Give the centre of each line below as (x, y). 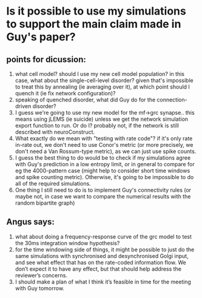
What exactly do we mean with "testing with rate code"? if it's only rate (104, 138)
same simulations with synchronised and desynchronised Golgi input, (102, 256)
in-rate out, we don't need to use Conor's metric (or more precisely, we (104, 145)
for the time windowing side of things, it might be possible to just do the (105, 249)
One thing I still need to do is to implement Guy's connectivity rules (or (103, 190)
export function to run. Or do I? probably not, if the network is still (97, 125)
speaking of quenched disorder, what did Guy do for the (85, 100)
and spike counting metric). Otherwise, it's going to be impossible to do (104, 177)
